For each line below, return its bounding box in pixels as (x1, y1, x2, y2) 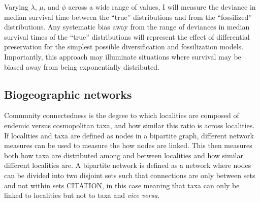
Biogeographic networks (4, 86, 132, 102)
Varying (4, 2, 28, 12)
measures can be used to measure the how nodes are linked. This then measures (4, 140, 252, 151)
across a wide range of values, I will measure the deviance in (68, 2, 256, 12)
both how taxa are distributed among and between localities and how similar (4, 150, 243, 160)
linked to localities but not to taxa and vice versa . (4, 190, 160, 200)
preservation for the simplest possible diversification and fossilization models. (4, 41, 244, 52)
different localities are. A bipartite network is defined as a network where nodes (4, 160, 251, 170)
